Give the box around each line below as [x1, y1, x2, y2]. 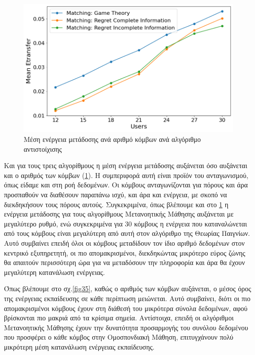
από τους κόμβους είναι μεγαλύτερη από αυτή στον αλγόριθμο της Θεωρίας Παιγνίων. [4, 228, 250, 238]
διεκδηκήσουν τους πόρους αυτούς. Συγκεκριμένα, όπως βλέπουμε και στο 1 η [4, 199, 229, 209]
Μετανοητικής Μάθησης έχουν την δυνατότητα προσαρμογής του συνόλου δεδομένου [4, 322, 248, 332]
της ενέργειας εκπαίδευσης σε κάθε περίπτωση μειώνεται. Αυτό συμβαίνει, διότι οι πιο [4, 293, 251, 303]
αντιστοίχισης [24, 143, 62, 154]
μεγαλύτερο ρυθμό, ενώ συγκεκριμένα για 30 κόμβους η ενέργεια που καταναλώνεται [4, 218, 247, 228]
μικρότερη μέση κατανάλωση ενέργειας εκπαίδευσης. [4, 341, 155, 352]
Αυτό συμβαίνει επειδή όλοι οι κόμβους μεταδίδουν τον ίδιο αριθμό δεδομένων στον [4, 238, 245, 248]
